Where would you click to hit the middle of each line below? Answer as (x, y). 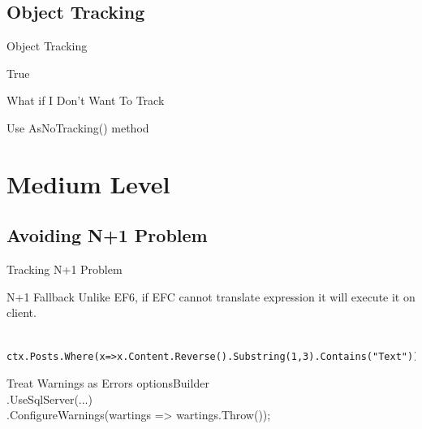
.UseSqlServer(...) (50, 399)
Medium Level (88, 183)
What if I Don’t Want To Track (86, 100)
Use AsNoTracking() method (78, 127)
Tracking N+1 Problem (65, 269)
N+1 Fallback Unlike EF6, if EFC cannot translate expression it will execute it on (211, 296)
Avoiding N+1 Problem (107, 235)
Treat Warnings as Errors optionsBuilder (108, 383)
